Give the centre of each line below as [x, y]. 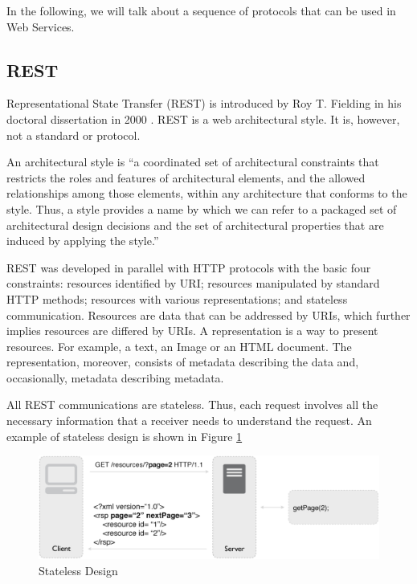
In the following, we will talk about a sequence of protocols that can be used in [201, 10]
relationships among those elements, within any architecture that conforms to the [207, 193]
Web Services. [41, 26]
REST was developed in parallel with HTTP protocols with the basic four [189, 267]
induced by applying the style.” [83, 241]
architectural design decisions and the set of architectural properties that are [195, 225]
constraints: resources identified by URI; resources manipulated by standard [193, 283]
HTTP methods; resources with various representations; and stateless [177, 298]
